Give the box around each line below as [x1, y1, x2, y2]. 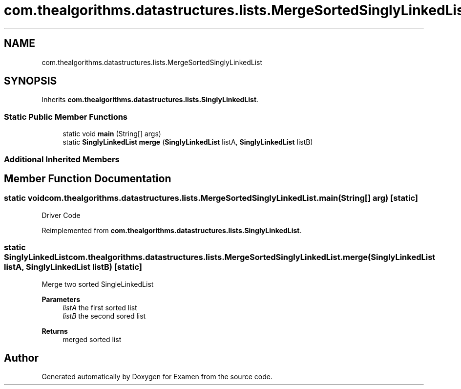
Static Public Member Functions [4, 111, 128, 122]
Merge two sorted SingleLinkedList [42, 280, 154, 288]
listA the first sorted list [63, 303, 137, 312]
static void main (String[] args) [63, 130, 161, 138]
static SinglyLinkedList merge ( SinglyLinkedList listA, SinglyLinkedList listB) [63, 138, 313, 147]
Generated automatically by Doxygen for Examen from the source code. [42, 372, 272, 381]
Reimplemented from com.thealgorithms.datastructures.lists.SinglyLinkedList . [42, 226, 302, 235]
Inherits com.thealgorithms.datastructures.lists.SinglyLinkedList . [42, 95, 259, 104]
